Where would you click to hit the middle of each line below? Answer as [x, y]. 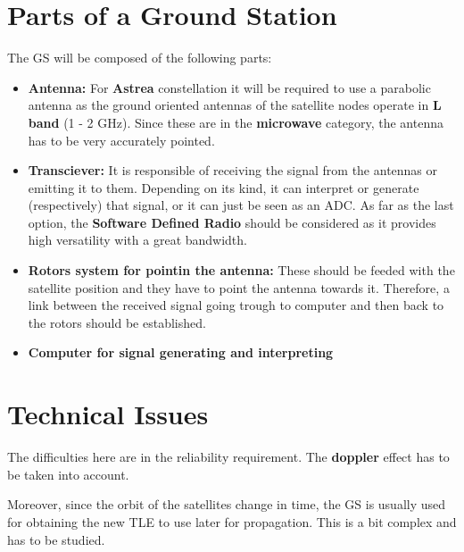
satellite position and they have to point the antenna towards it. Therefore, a [239, 287]
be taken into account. [68, 474]
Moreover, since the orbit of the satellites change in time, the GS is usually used [227, 504]
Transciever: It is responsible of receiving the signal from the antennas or [233, 170]
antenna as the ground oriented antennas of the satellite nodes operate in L [235, 105]
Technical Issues [108, 414]
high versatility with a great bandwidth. [137, 240]
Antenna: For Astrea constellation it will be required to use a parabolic [229, 87]
